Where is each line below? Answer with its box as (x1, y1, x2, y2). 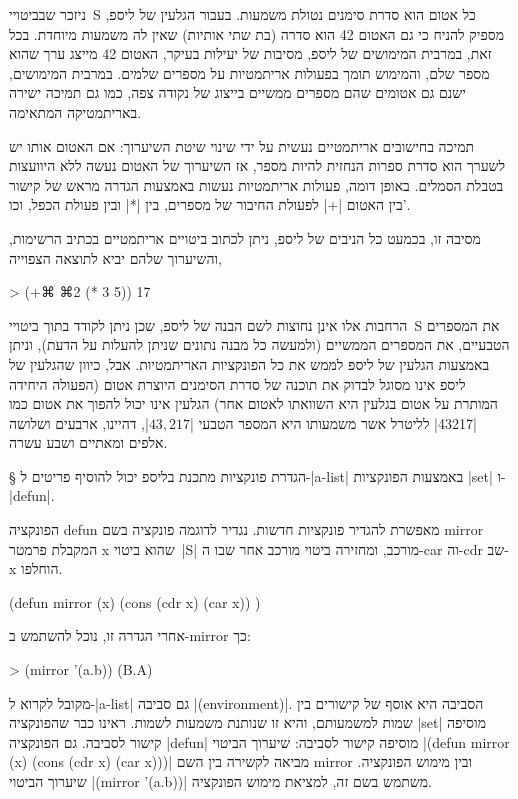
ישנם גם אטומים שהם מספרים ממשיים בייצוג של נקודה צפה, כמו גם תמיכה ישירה (9, 82, 466, 103)
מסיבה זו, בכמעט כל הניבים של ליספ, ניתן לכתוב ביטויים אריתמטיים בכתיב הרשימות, (9, 227, 481, 248)
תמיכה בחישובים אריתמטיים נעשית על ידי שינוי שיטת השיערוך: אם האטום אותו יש (9, 135, 474, 156)
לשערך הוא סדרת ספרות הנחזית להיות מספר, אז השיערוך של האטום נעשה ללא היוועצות (9, 155, 506, 176)
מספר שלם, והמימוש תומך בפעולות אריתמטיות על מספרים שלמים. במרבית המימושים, (9, 62, 490, 83)
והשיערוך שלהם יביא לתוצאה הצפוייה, (9, 247, 222, 268)
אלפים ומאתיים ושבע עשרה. (9, 432, 168, 453)
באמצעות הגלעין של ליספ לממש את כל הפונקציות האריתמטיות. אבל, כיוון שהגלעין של (9, 353, 490, 374)
